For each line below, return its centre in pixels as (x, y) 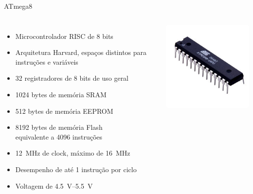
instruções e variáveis (47, 62)
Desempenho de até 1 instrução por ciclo (76, 169)
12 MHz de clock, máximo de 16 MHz (73, 153)
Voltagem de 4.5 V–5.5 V (54, 185)
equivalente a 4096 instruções (59, 136)
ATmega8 (18, 6)
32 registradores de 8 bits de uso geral (72, 78)
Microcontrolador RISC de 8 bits (64, 36)
